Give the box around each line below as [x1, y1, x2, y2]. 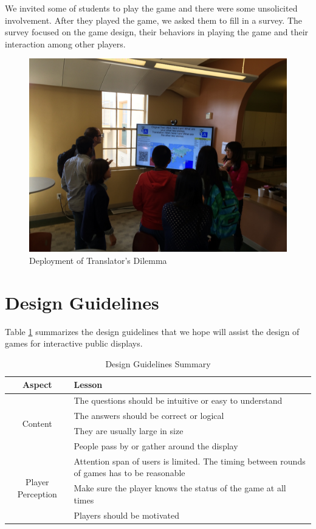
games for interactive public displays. [5, 337, 143, 350]
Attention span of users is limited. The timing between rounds [74, 454, 306, 467]
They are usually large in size [74, 424, 184, 437]
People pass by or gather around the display [74, 439, 238, 452]
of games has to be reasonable [74, 466, 185, 479]
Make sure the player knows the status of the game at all [74, 482, 286, 494]
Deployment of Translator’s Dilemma [29, 254, 167, 266]
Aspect [22, 378, 52, 391]
